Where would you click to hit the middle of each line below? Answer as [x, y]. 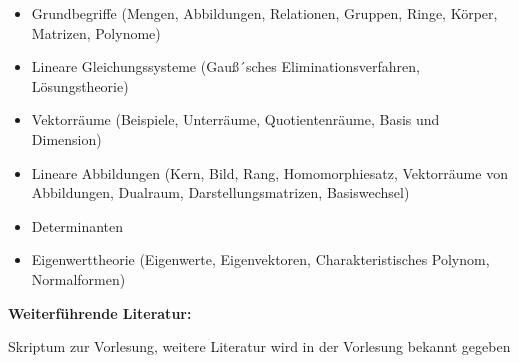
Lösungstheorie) [80, 85]
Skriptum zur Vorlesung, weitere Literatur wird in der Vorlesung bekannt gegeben [259, 346]
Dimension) [66, 138]
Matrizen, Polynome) [96, 32]
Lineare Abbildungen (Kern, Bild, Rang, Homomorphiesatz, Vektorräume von [269, 172]
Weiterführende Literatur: [100, 312]
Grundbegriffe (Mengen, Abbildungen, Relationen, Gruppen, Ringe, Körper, [264, 13]
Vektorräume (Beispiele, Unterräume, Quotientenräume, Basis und [235, 119]
